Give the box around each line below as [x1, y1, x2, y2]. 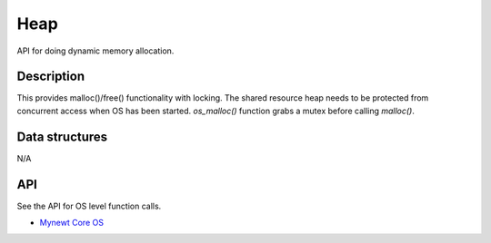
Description [16, 69, 85, 84]
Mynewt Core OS [39, 218, 105, 228]
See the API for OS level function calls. [16, 200, 162, 211]
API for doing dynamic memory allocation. [16, 45, 175, 56]
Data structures [16, 129, 108, 144]
